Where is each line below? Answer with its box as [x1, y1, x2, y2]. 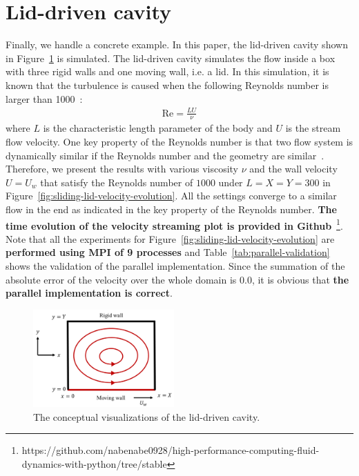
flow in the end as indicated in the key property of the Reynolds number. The [6, 202, 337, 217]
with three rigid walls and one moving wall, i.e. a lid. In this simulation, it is [6, 64, 329, 79]
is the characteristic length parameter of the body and [43, 121, 273, 135]
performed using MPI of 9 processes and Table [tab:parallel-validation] [6, 245, 330, 259]
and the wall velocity [249, 161, 338, 176]
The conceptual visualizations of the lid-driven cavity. [33, 409, 260, 424]
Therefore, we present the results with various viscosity [6, 161, 239, 176]
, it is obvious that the [251, 272, 349, 286]
